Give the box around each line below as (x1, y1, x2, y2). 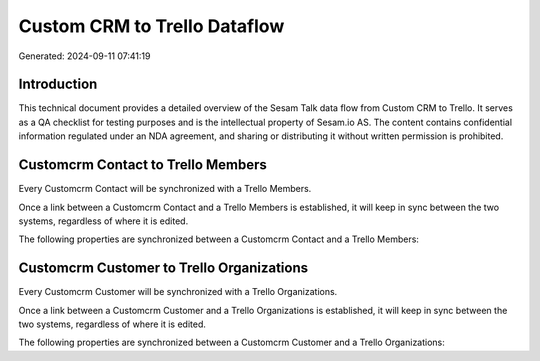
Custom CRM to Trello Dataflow (18, 15, 285, 37)
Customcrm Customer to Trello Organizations (18, 260, 309, 277)
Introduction (18, 76, 98, 93)
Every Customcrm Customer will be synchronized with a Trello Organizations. (18, 286, 338, 298)
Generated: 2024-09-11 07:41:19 (18, 50, 151, 62)
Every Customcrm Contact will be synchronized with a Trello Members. (18, 183, 312, 195)
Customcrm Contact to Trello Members (18, 156, 267, 174)
